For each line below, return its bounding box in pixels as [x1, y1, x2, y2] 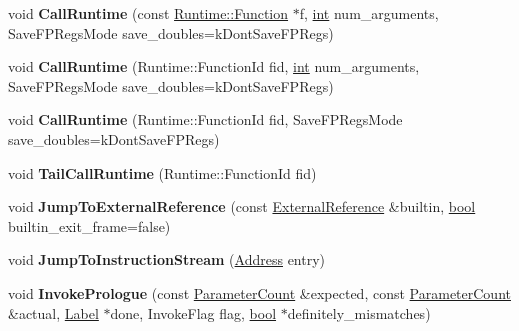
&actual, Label [8, 302, 99, 323]
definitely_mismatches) [287, 302, 431, 323]
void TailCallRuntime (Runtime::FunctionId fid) [8, 162, 317, 183]
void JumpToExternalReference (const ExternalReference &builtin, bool [8, 196, 476, 217]
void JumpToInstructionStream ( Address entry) [8, 249, 326, 270]
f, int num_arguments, [299, 3, 439, 23]
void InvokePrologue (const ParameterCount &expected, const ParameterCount [8, 282, 511, 303]
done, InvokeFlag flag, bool [110, 302, 277, 323]
